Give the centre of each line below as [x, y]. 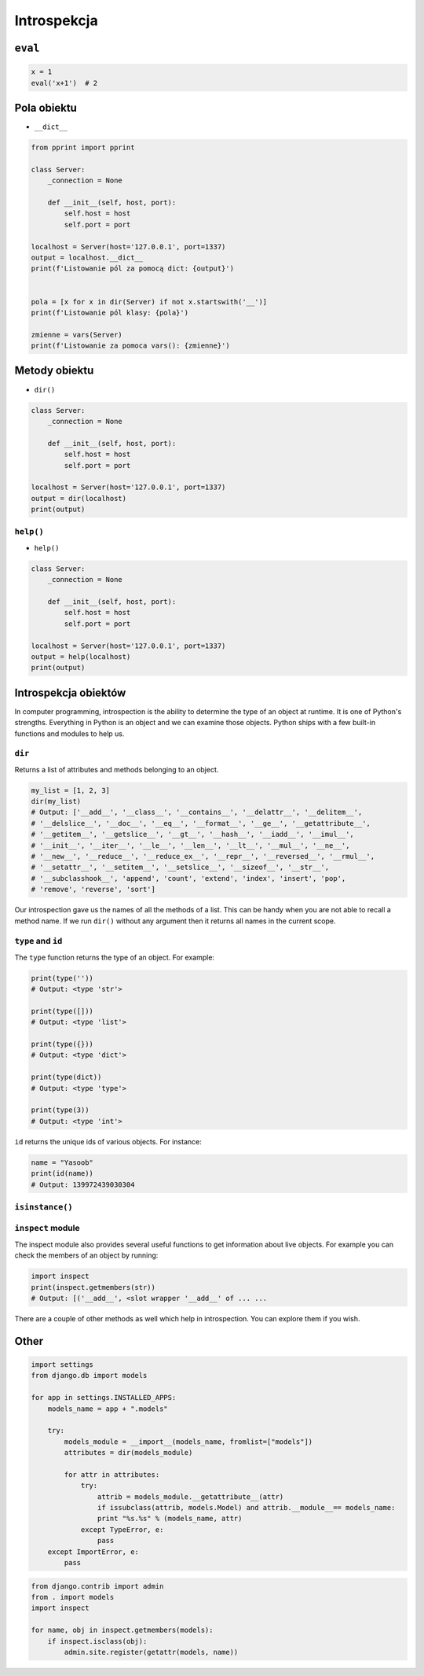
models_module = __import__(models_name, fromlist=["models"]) [188, 1442]
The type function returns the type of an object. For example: [115, 957]
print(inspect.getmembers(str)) [93, 1287]
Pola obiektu [46, 107]
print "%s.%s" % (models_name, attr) [170, 1519]
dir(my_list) [56, 801]
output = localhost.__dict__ [87, 257]
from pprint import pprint [83, 148]
